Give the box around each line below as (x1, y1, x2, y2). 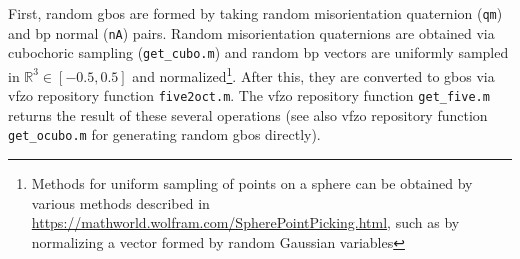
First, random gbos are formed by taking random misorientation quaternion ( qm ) (8, 3, 503, 23)
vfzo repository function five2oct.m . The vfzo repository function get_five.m (8, 85, 490, 106)
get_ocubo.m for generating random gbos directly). (8, 124, 321, 145)
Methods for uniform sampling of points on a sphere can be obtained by (31, 173, 473, 194)
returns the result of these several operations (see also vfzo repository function (8, 104, 488, 125)
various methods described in (31, 192, 210, 213)
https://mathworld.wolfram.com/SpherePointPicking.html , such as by (31, 212, 460, 233)
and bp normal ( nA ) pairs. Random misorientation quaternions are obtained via (8, 22, 495, 43)
